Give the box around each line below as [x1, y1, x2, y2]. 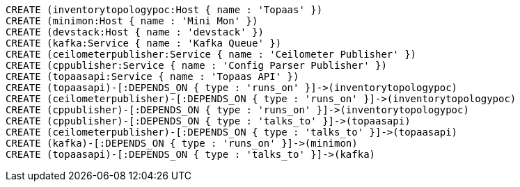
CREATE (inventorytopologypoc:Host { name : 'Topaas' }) [6, 4, 323, 15]
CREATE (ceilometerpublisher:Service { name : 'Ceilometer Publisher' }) [6, 49, 417, 60]
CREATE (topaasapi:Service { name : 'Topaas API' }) [6, 71, 299, 82]
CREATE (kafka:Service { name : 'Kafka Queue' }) [6, 38, 282, 49]
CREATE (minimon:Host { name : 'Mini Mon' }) [6, 15, 258, 26]
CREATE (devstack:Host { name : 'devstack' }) [6, 26, 264, 38]
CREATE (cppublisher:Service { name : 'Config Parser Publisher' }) [6, 60, 387, 71]
